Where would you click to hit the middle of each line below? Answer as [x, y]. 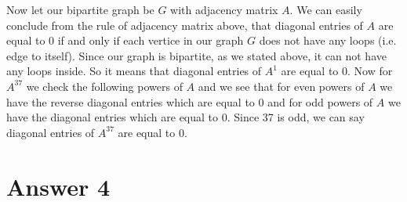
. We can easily [326, 9]
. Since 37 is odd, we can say [296, 117]
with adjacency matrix [224, 9]
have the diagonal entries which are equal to [113, 117]
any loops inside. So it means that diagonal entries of [134, 71]
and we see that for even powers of [281, 86]
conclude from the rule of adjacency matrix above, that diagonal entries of [185, 25]
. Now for [370, 71]
